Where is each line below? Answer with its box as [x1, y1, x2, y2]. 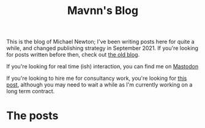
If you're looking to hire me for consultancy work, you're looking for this [6, 74, 187, 82]
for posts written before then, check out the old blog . [6, 51, 140, 59]
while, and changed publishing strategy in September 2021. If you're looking [6, 44, 199, 52]
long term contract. [6, 88, 55, 95]
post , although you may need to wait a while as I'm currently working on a [6, 81, 193, 88]
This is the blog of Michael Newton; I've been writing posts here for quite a [6, 38, 195, 46]
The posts [6, 109, 59, 123]
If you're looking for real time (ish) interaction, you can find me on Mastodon [6, 63, 199, 70]
